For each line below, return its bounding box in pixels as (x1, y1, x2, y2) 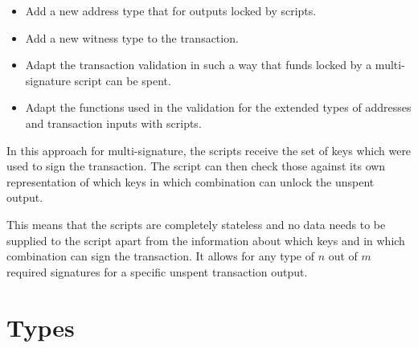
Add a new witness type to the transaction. (25, 29, 239, 46)
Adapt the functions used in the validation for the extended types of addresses (25, 99, 412, 116)
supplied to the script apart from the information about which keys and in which (6, 231, 405, 248)
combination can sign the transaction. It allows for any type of (6, 248, 314, 264)
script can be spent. (74, 72, 171, 88)
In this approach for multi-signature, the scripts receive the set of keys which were (6, 141, 412, 158)
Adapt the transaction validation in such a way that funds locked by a (25, 56, 372, 73)
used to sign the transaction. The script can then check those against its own (6, 158, 386, 174)
